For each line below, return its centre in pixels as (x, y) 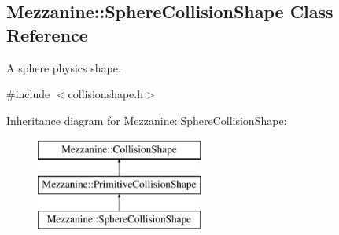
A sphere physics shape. (64, 67)
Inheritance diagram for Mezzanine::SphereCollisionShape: (147, 120)
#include (28, 94)
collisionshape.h (106, 94)
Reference (47, 34)
